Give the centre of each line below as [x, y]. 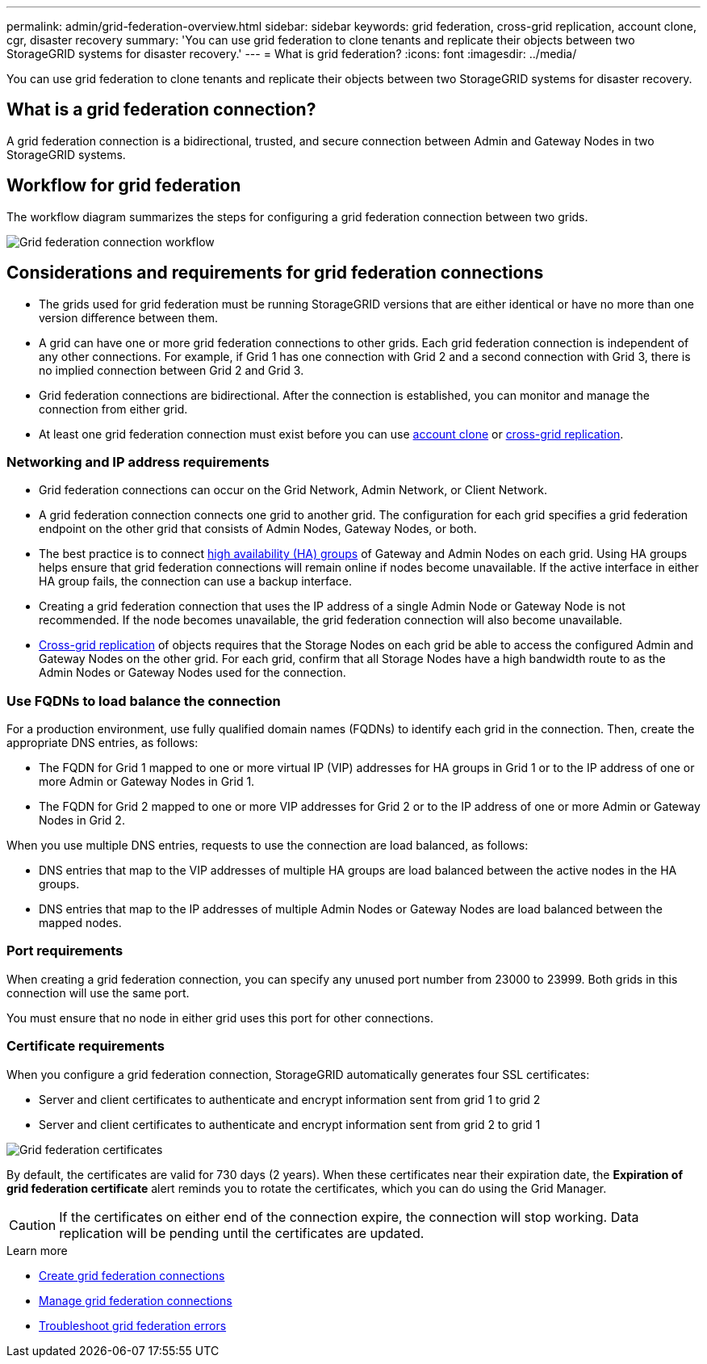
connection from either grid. [113, 409]
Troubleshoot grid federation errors [133, 1325]
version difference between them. [129, 317]
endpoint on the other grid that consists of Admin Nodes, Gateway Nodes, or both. [258, 529]
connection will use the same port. [98, 993]
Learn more [37, 1250]
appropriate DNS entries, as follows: [102, 743]
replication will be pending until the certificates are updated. [242, 1233]
